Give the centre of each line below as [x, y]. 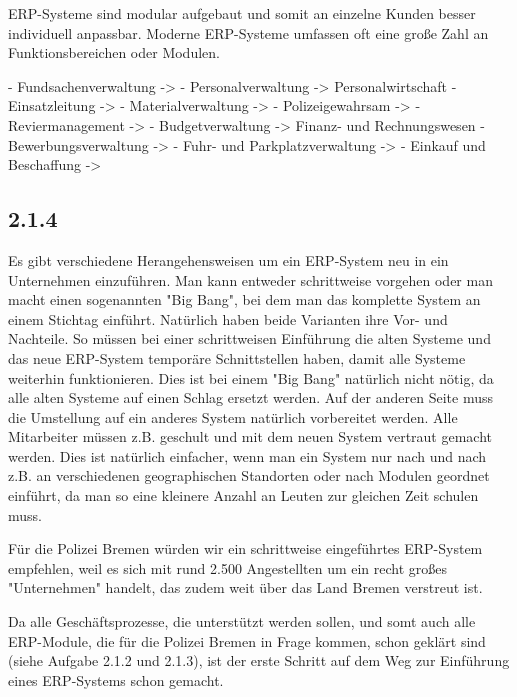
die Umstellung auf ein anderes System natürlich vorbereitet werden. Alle [233, 416]
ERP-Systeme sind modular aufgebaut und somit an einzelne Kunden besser [242, 13]
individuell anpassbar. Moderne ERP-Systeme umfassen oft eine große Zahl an [248, 32]
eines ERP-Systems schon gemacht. [116, 679]
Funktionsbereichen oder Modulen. [114, 52]
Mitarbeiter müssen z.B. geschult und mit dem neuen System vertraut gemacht [250, 436]
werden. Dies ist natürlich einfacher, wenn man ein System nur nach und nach [247, 455]
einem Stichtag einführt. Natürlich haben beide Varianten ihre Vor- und [228, 318]
